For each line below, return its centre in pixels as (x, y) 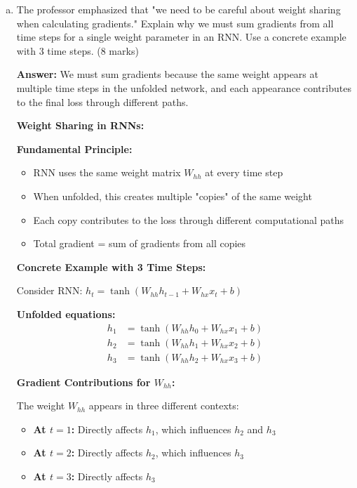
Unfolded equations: (66, 314)
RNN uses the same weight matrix (107, 172)
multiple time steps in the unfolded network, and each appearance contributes (184, 87)
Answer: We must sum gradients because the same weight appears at (167, 74)
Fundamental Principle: (74, 149)
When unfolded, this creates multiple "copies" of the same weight (173, 196)
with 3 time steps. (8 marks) (78, 50)
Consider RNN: (49, 290)
